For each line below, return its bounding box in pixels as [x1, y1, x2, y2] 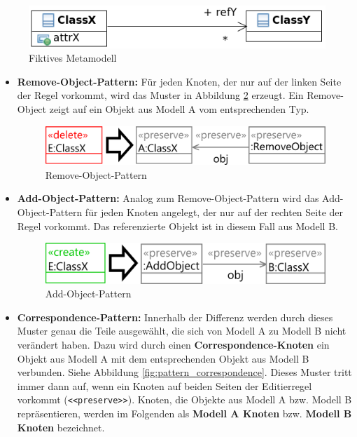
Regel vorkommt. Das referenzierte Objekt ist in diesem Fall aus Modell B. [17, 218, 338, 233]
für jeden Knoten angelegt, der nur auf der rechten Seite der [85, 204, 344, 219]
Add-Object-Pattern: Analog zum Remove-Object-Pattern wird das [17, 191, 319, 206]
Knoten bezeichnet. [17, 419, 105, 434]
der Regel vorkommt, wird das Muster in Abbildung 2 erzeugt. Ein [17, 88, 304, 102]
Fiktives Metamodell [29, 51, 117, 65]
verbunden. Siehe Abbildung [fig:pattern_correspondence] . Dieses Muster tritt [17, 365, 352, 379]
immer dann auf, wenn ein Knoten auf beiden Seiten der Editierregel [17, 378, 312, 393]
